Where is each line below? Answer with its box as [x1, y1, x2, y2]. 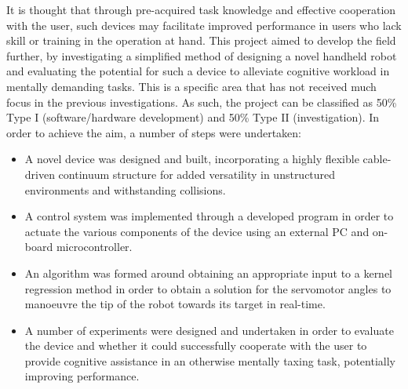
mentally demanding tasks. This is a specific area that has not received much [6, 78, 377, 94]
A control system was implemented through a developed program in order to [24, 208, 394, 224]
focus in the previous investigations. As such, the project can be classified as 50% [6, 93, 397, 110]
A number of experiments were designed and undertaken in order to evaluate [24, 322, 394, 338]
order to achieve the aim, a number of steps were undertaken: [6, 124, 301, 140]
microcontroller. [56, 238, 133, 255]
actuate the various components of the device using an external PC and [24, 223, 370, 239]
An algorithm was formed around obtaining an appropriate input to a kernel [24, 264, 393, 281]
